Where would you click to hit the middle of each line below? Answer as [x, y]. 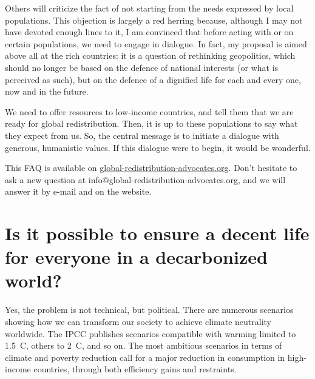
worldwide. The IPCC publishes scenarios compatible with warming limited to [151, 333]
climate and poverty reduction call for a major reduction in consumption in [145, 357]
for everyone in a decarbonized [136, 257]
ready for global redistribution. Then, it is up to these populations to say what [151, 123]
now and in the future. [47, 91]
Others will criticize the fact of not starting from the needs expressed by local [149, 8]
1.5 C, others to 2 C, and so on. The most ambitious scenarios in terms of [144, 345]
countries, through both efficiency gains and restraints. [135, 369]
